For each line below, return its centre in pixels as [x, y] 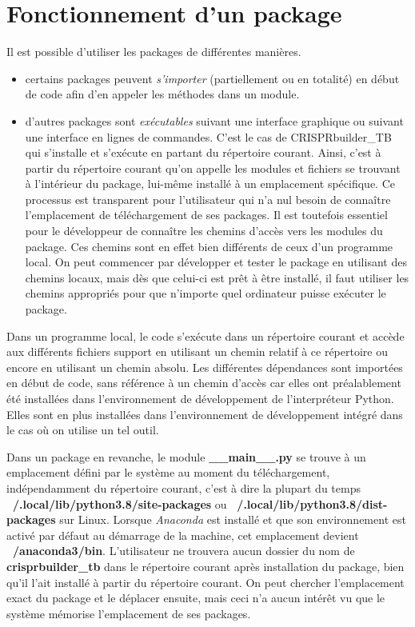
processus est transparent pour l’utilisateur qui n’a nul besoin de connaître [208, 199]
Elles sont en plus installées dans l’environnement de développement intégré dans [205, 414]
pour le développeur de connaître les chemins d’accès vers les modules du [204, 231]
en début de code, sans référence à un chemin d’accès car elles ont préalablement [204, 383]
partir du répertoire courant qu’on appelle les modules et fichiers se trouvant [213, 168]
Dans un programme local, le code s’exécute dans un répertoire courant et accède [206, 335]
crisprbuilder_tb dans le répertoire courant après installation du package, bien [206, 566]
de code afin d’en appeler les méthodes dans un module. [162, 94]
